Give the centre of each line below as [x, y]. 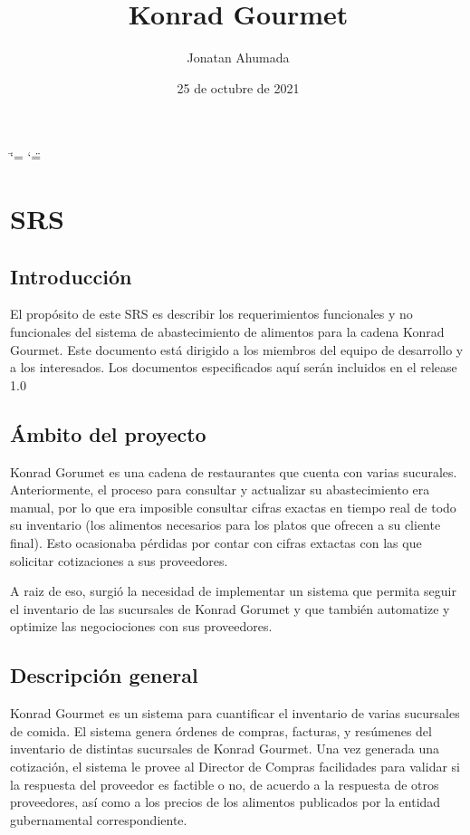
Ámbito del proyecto [108, 433]
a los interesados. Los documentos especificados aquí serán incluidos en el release [234, 367]
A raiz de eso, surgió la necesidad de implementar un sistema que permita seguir [233, 591]
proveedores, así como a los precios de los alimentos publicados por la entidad [225, 802]
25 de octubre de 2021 [238, 87]
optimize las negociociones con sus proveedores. [141, 626]
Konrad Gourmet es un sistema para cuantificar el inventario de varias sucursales [235, 713]
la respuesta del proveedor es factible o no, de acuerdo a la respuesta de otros [225, 784]
